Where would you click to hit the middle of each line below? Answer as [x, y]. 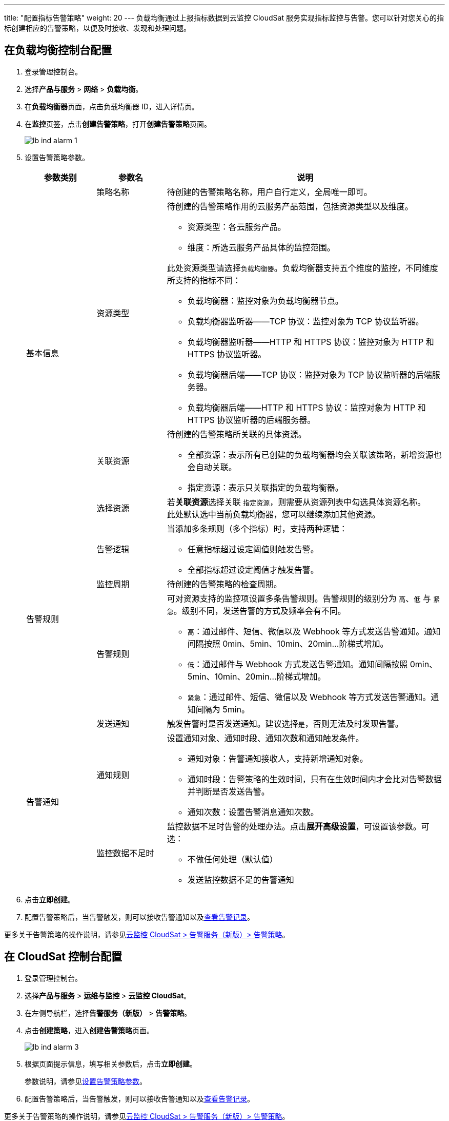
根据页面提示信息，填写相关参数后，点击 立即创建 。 [111, 1064]
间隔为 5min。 [222, 709]
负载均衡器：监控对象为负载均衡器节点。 [265, 301]
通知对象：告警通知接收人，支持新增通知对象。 [278, 758]
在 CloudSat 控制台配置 [63, 957]
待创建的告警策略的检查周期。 [224, 584]
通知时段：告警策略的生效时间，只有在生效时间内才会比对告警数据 [314, 779]
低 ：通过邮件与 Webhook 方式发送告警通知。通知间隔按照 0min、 [312, 664]
